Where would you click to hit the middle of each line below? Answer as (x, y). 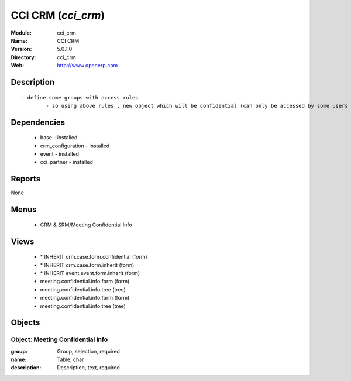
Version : (21, 49)
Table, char (70, 359)
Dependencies (38, 122)
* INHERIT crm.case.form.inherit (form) (87, 265)
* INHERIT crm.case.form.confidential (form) (94, 257)
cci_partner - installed (66, 162)
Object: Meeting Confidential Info (59, 339)
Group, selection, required (88, 351)
